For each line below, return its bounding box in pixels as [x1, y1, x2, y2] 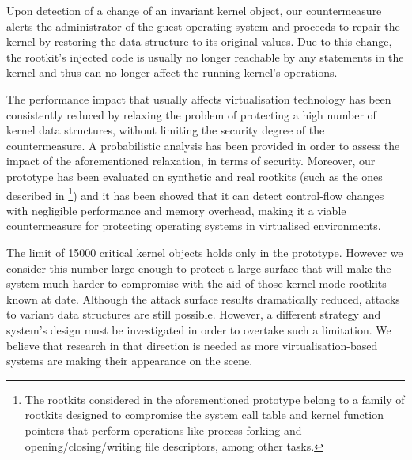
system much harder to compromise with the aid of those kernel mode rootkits [6, 275, 387, 292]
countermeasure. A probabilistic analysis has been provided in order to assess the [6, 137, 400, 153]
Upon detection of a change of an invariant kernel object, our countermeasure [6, 2, 382, 18]
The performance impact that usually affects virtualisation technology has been [6, 90, 391, 107]
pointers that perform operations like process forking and [25, 421, 302, 438]
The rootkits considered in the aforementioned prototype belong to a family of [25, 390, 405, 407]
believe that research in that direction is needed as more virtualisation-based [6, 337, 378, 353]
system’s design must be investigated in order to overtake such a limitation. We [6, 321, 391, 337]
